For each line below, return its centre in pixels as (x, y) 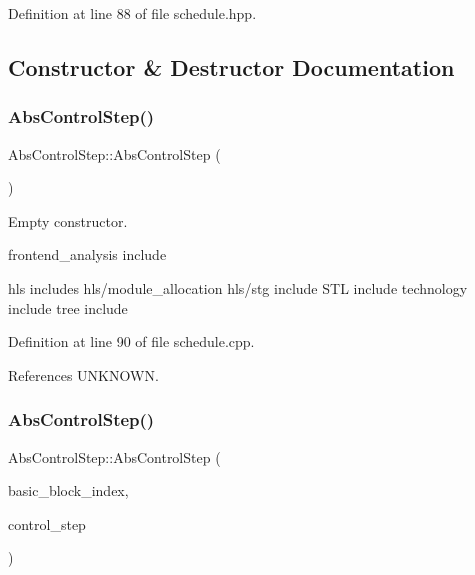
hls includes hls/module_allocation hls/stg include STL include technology (238, 287)
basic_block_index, (68, 490)
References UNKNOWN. (83, 374)
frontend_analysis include (87, 254)
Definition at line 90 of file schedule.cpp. (131, 341)
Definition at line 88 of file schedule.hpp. (132, 13)
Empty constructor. (68, 220)
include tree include (68, 307)
